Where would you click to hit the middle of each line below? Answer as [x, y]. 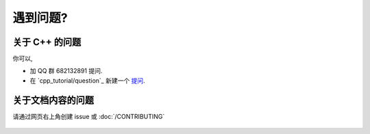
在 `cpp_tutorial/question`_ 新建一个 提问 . [87, 80]
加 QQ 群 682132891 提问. [66, 71]
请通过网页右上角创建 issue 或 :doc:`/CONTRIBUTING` [89, 116]
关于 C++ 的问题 [47, 42]
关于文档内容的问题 [53, 100]
